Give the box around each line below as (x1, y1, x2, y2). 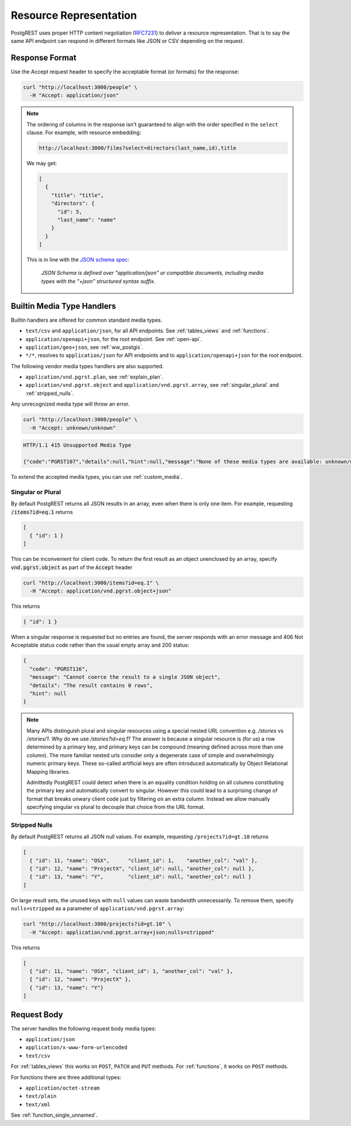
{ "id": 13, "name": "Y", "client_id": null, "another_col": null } (29, 873, 252, 880)
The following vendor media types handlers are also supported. (11, 362, 164, 369)
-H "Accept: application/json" (29, 92, 119, 99)
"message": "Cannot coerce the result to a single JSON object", (29, 674, 221, 681)
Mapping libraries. (26, 768, 70, 775)
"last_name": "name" (57, 216, 116, 223)
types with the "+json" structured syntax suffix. (41, 277, 156, 284)
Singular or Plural (11, 488, 61, 496)
